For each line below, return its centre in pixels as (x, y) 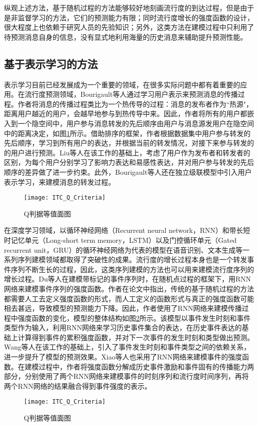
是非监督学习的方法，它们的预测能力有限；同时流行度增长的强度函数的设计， (129, 17)
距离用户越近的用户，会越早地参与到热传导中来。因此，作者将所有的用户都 (126, 113)
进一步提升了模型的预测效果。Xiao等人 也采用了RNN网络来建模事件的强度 (123, 357)
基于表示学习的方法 (51, 63)
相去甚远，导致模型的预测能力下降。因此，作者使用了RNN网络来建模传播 (123, 308)
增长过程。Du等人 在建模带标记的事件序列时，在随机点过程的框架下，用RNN (128, 279)
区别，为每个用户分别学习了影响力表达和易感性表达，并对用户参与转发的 (122, 162)
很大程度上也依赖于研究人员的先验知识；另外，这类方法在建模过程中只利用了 (129, 27)
